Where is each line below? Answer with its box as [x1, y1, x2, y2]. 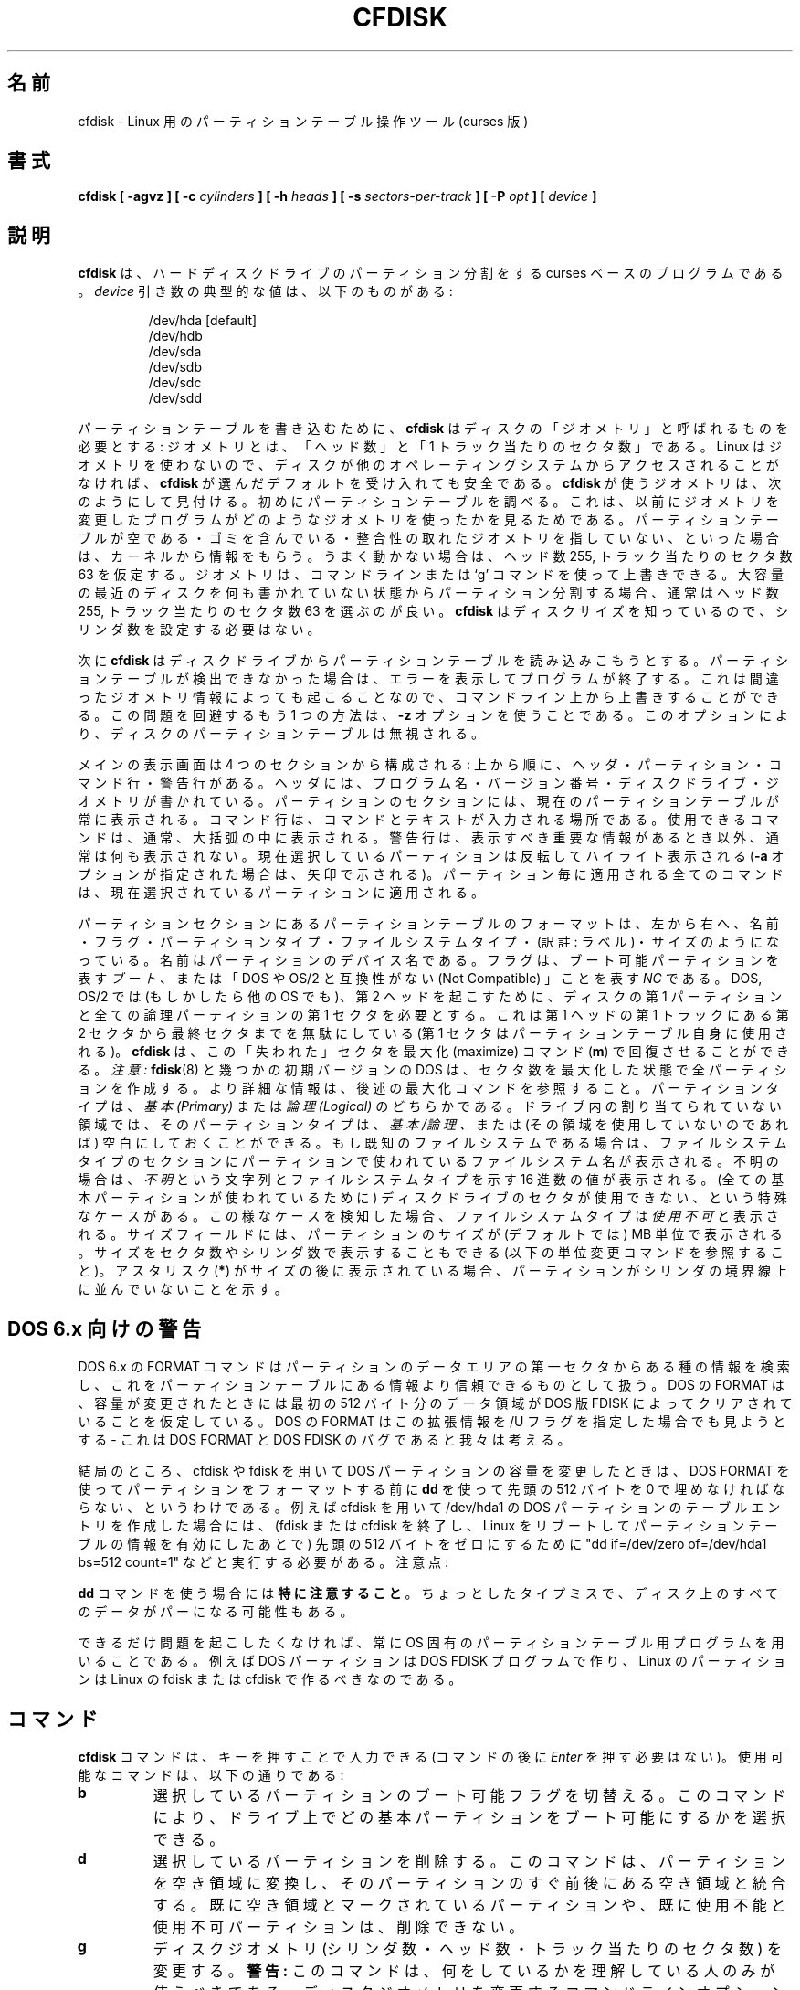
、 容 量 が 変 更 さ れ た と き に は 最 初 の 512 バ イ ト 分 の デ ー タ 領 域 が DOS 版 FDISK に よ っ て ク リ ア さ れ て [78, 1395, 793, 1412]
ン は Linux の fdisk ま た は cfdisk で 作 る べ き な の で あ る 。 [78, 1671, 462, 1688]
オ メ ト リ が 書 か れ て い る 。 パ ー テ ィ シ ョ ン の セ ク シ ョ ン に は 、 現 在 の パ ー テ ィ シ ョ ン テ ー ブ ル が [78, 793, 779, 810]
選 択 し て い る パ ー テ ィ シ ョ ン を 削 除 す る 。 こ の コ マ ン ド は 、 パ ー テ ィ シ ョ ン [153, 1851, 786, 1870]
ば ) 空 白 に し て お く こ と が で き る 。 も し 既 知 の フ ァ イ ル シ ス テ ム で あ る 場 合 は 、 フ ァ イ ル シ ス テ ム [78, 1135, 787, 1151]
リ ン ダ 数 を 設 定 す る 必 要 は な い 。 [78, 621, 321, 638]
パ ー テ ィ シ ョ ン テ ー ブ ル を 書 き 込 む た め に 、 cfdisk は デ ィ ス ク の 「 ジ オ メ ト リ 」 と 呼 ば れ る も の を [78, 420, 788, 437]
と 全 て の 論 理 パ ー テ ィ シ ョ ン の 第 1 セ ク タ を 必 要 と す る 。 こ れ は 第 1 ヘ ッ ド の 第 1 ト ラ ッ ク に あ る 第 [78, 1007, 789, 1023]
